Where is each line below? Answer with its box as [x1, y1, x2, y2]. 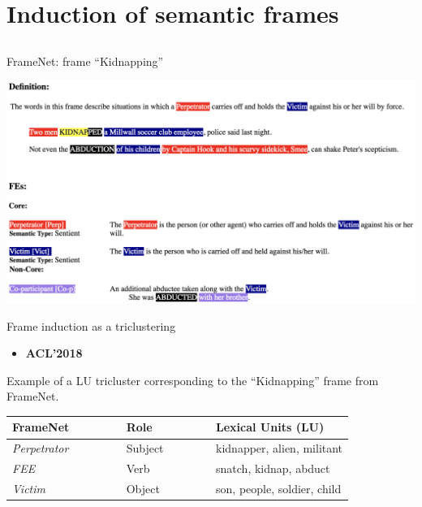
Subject [126, 440, 164, 457]
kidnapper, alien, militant [216, 440, 343, 457]
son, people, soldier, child [216, 480, 342, 497]
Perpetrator [12, 440, 69, 457]
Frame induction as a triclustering [6, 317, 176, 334]
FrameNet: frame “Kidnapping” [6, 52, 164, 69]
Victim [12, 480, 46, 497]
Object [126, 480, 160, 497]
